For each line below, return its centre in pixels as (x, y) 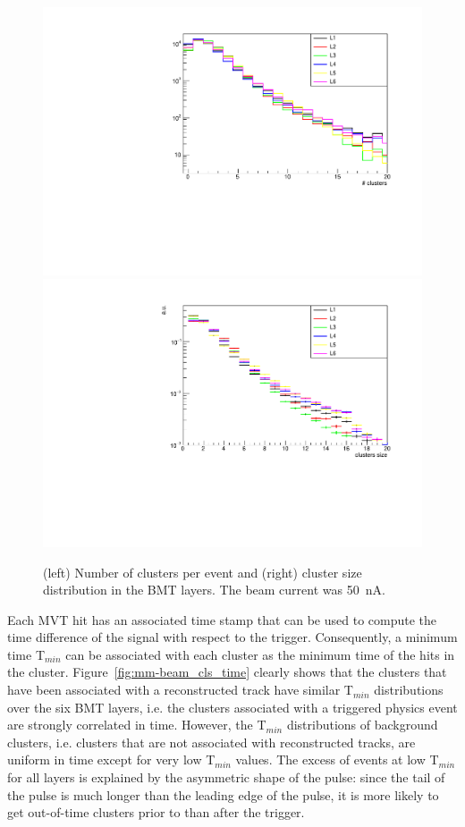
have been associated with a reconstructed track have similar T (180, 690)
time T (26, 654)
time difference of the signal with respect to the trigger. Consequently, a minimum (232, 637)
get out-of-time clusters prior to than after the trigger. (156, 812)
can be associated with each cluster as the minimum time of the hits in (260, 654)
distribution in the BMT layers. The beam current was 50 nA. (214, 590)
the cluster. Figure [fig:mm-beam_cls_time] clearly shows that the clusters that (227, 672)
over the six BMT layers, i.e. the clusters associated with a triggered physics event (232, 707)
